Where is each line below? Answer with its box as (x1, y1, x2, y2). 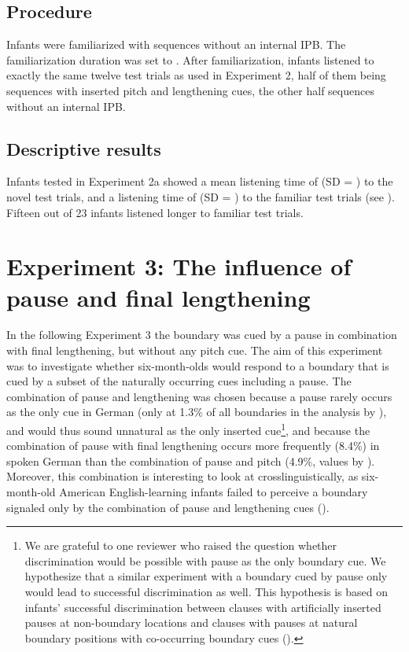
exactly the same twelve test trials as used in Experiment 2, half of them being (6, 67, 386, 83)
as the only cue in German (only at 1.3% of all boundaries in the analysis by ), (6, 403, 387, 420)
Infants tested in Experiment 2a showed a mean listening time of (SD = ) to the (6, 173, 393, 190)
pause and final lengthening (6, 281, 311, 313)
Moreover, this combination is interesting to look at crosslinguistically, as (6, 468, 359, 484)
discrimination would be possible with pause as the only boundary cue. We (24, 552, 386, 569)
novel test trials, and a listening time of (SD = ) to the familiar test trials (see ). (6, 188, 395, 204)
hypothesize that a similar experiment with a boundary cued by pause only (24, 568, 388, 584)
